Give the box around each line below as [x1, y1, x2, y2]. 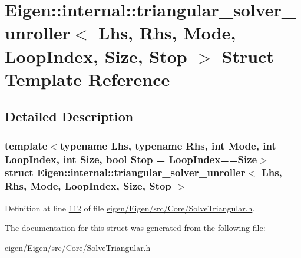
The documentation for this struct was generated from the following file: [5, 221, 266, 234]
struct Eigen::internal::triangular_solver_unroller [5, 165, 246, 180]
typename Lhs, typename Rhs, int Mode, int [59, 138, 276, 153]
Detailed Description [5, 107, 134, 125]
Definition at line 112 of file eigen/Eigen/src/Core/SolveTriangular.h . [5, 201, 255, 214]
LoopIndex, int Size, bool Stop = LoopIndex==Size [5, 151, 257, 166]
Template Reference [5, 67, 170, 91]
